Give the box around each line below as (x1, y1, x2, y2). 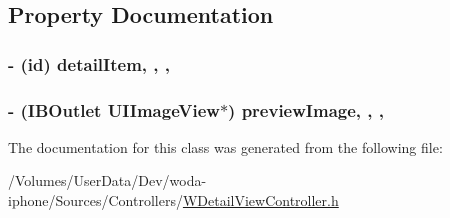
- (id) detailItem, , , (8, 51, 170, 76)
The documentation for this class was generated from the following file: (8, 136, 443, 157)
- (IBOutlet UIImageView (8, 97, 220, 122)
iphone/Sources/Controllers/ (8, 190, 183, 211)
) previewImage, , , (228, 97, 384, 122)
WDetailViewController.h (182, 190, 339, 211)
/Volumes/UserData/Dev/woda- (8, 170, 207, 191)
